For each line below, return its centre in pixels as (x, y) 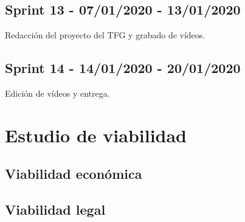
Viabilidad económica (74, 174)
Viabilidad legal (55, 210)
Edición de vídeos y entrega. (57, 93)
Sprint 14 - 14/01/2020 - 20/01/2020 (123, 68)
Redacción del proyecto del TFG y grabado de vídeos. (105, 35)
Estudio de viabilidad (96, 135)
